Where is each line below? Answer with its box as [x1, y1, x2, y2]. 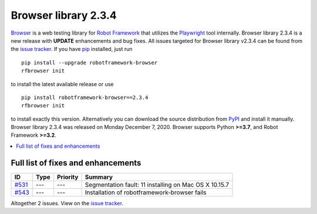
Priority [56, 173, 79, 181]
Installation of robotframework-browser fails [85, 188, 207, 196]
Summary [85, 173, 113, 181]
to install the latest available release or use [11, 80, 114, 87]
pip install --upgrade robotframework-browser [21, 59, 158, 66]
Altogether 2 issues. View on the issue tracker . [11, 199, 123, 206]
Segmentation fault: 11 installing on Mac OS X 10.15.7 [85, 181, 229, 189]
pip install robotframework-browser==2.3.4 [21, 94, 149, 101]
